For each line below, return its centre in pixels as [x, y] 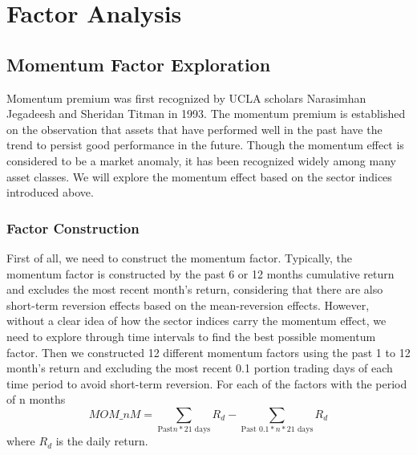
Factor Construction [73, 227]
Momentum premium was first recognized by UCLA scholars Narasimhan [186, 97]
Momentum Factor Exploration [139, 64]
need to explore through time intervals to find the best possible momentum [191, 336]
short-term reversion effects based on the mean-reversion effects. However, [188, 305]
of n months [36, 399]
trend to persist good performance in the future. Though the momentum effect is [205, 145]
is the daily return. [102, 441]
